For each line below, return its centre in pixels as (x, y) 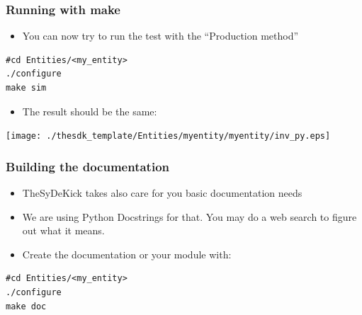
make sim (26, 88)
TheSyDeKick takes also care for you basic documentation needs (162, 193)
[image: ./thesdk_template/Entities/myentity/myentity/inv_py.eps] (168, 136)
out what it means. (63, 230)
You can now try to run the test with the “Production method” (160, 36)
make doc (26, 306)
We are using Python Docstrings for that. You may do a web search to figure (190, 216)
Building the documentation (87, 166)
